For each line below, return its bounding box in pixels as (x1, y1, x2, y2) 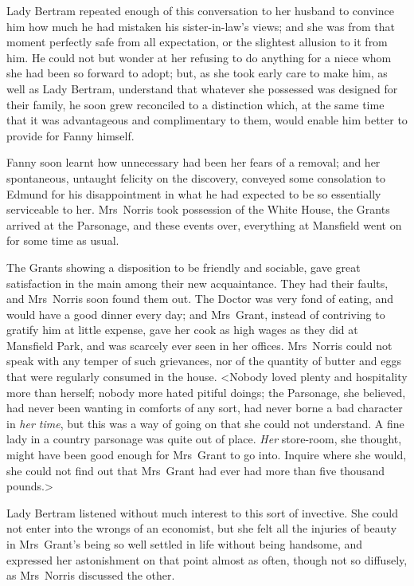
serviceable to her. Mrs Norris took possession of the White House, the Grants (6, 201, 390, 218)
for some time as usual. (6, 232, 119, 249)
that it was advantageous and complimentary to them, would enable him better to (6, 112, 408, 128)
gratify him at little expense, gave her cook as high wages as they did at (6, 321, 358, 338)
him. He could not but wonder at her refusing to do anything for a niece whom (6, 49, 392, 65)
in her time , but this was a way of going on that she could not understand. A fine (6, 415, 404, 431)
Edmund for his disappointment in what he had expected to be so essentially (6, 185, 381, 202)
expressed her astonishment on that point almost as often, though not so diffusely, (6, 551, 408, 568)
